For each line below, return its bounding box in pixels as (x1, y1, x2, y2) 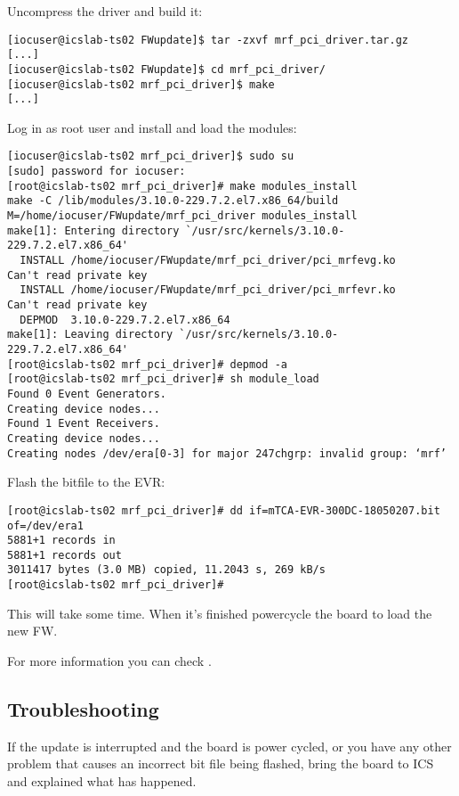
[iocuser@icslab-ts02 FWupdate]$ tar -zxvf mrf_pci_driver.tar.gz (7, 33, 409, 46)
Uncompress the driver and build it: (7, 2, 203, 20)
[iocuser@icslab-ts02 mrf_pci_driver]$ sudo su (7, 150, 294, 163)
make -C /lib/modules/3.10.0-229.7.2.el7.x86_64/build (7, 194, 339, 208)
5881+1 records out (7, 548, 122, 562)
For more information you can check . (7, 651, 212, 669)
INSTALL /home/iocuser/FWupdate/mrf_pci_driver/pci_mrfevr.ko (20, 283, 396, 297)
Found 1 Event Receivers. (7, 417, 160, 431)
